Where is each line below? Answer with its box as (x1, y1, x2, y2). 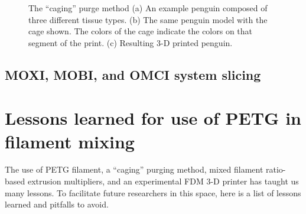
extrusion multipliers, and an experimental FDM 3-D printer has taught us (27, 175, 299, 187)
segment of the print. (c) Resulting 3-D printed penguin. (28, 36, 233, 48)
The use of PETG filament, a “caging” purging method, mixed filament (5, 163, 263, 176)
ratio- (266, 163, 286, 176)
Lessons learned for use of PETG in (5, 106, 301, 130)
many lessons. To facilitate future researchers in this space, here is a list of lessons (5, 186, 301, 199)
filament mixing (5, 129, 135, 153)
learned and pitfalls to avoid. (5, 198, 109, 210)
